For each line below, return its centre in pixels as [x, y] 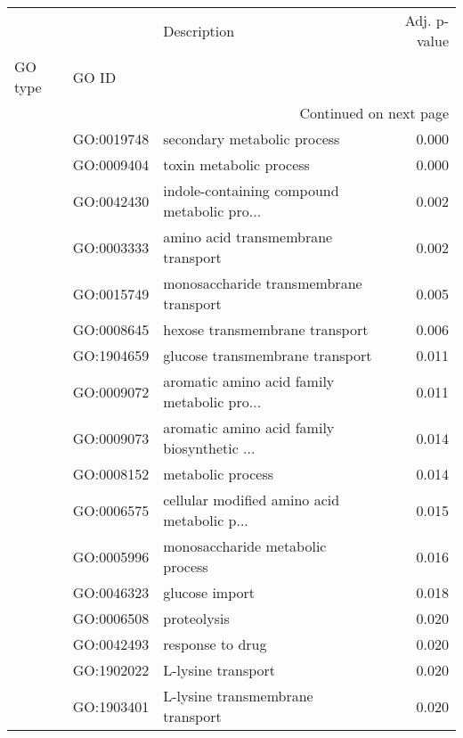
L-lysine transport [219, 670]
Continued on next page [374, 113]
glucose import [209, 592]
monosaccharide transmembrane [263, 283]
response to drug [215, 644]
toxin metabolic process [236, 164]
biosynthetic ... [209, 448]
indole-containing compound [251, 190]
